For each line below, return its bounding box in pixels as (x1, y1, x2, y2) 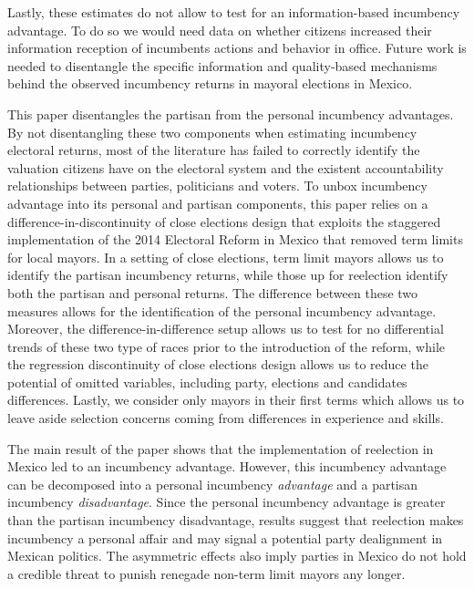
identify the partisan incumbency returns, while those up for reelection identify (7, 265, 448, 284)
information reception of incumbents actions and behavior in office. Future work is (7, 38, 467, 57)
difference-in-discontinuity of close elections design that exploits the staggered (7, 212, 441, 231)
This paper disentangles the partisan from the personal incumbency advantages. (7, 104, 454, 123)
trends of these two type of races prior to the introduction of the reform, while (7, 336, 446, 356)
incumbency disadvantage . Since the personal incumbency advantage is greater (7, 492, 446, 511)
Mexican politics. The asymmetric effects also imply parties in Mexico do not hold (7, 546, 467, 565)
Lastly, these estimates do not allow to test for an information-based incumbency (7, 3, 460, 21)
